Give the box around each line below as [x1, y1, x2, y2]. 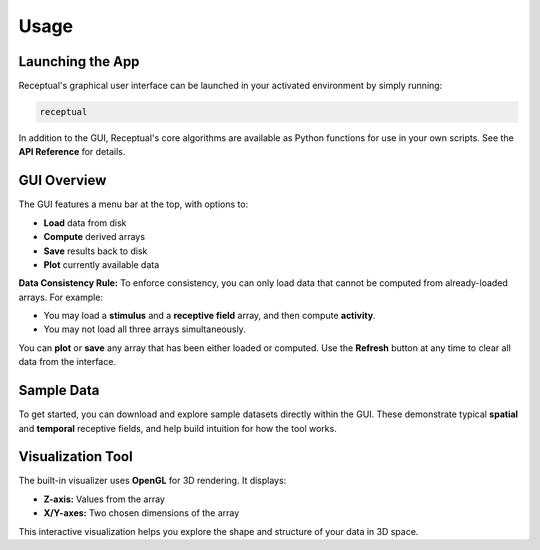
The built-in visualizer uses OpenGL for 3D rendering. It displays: [18, 475, 287, 487]
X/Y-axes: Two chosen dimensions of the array [43, 507, 240, 519]
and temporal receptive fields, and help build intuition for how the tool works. [18, 422, 337, 434]
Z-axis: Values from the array [43, 493, 165, 505]
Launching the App [18, 53, 140, 70]
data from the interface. [18, 356, 117, 368]
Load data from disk [43, 216, 127, 229]
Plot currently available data [43, 258, 160, 270]
